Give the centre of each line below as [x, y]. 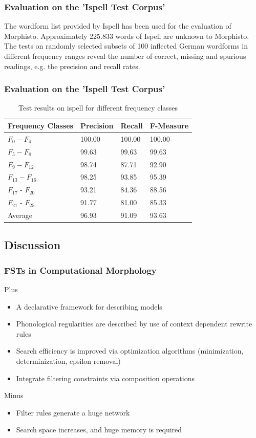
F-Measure [169, 125]
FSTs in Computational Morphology [80, 270]
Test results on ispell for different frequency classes [98, 108]
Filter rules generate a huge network [73, 412]
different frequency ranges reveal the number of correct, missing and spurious [125, 56]
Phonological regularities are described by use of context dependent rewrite [134, 324]
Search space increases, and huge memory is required [99, 430]
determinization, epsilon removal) [68, 360]
